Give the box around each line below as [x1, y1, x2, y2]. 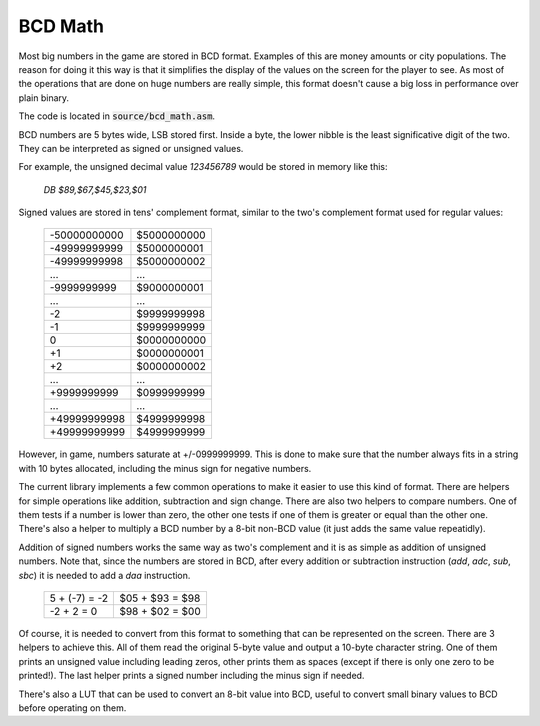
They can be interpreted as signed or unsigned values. [18, 142, 244, 154]
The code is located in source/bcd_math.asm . [18, 110, 215, 122]
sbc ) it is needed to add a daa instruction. [18, 569, 191, 581]
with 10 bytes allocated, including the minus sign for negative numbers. [18, 462, 312, 474]
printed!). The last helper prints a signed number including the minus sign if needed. [18, 670, 365, 682]
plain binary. [18, 91, 70, 104]
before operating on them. [18, 701, 127, 714]
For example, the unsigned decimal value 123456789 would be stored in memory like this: [18, 161, 389, 173]
